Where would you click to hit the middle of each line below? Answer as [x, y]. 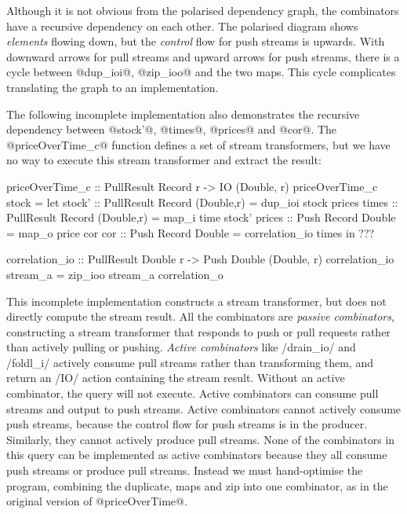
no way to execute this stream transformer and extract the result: [164, 160]
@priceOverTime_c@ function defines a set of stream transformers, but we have [198, 144]
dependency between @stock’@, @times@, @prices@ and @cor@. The [172, 129]
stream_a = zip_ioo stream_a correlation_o [115, 274]
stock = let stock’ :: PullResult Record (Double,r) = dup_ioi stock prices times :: [202, 202]
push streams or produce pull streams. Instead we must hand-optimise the [185, 470]
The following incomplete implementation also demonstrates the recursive [183, 114]
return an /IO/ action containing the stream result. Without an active [176, 378]
